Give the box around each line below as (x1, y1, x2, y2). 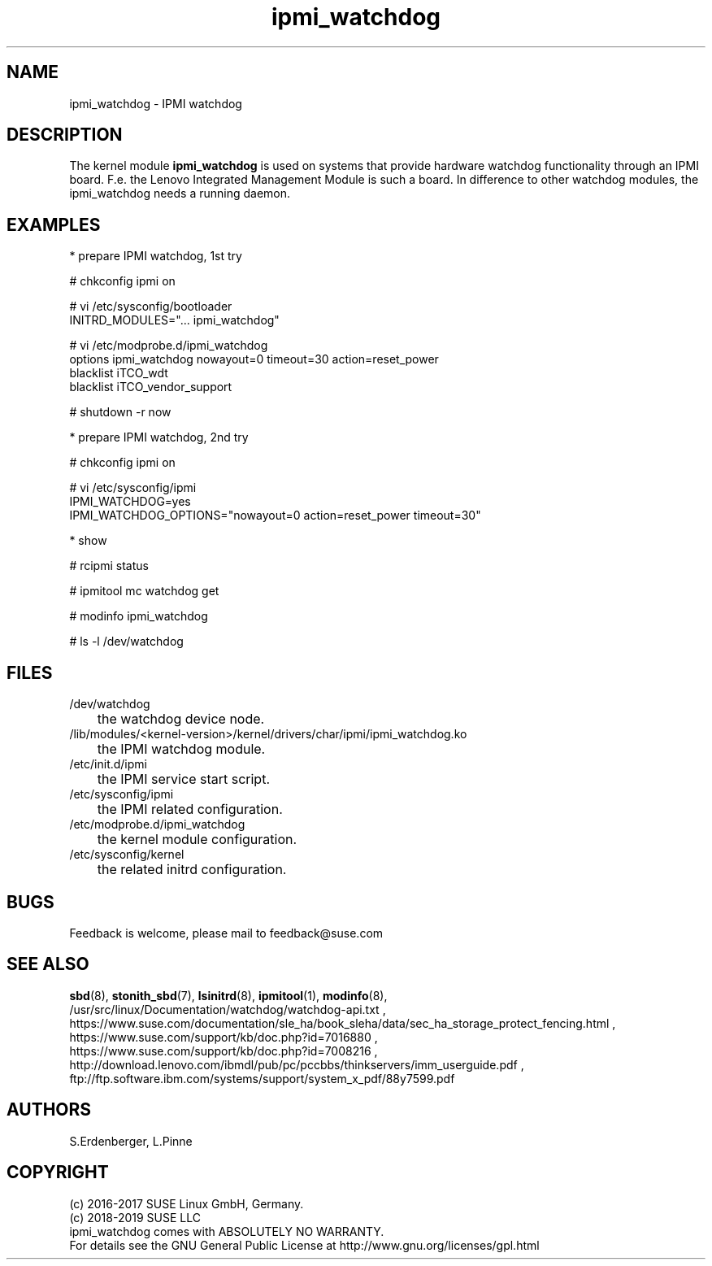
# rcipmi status (69, 559, 149, 573)
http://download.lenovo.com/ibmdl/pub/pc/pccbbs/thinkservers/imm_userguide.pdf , (69, 1057, 524, 1072)
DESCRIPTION (7, 124, 123, 146)
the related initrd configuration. (97, 861, 287, 878)
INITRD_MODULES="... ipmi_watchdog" (69, 313, 280, 328)
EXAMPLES (7, 214, 101, 235)
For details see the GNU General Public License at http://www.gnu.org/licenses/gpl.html (69, 1238, 540, 1252)
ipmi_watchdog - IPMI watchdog (69, 96, 242, 111)
